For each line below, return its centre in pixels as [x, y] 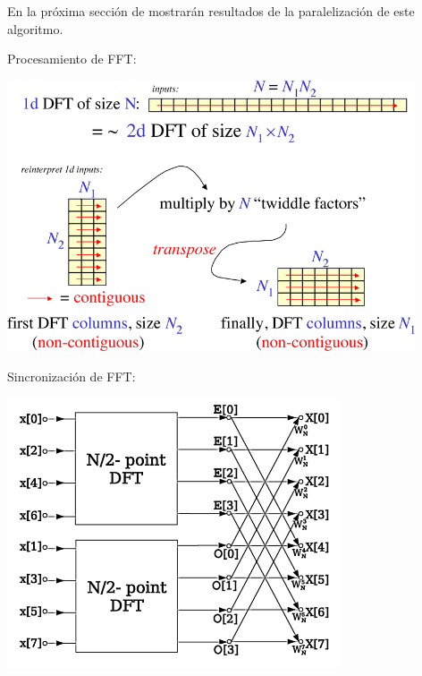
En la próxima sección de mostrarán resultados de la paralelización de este [211, 11]
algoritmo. [35, 28]
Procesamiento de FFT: [72, 59]
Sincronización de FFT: [72, 376]
